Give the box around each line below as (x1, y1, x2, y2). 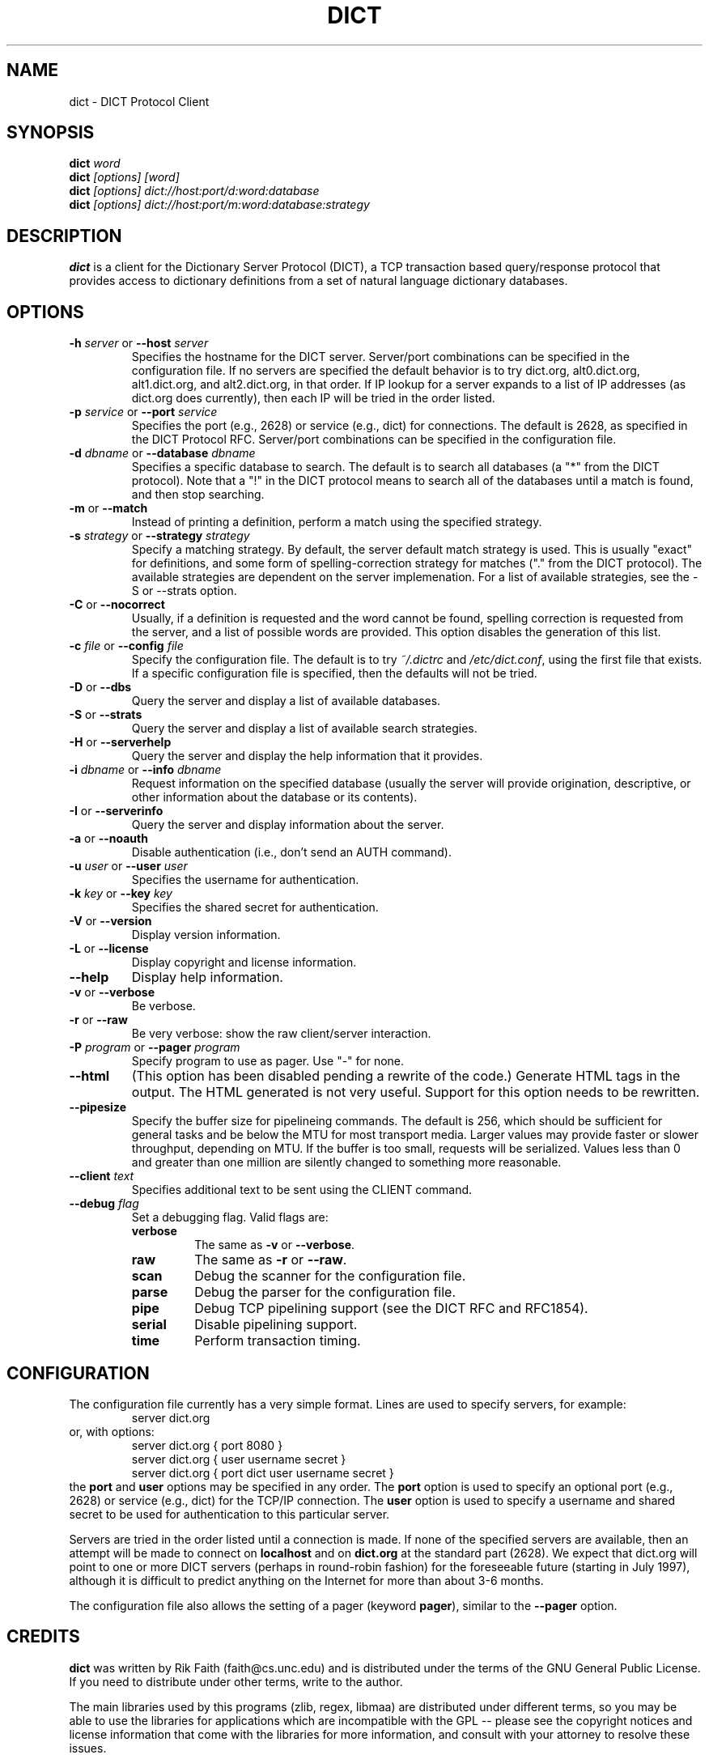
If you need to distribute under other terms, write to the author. (69, 1674, 403, 1689)
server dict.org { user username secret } (131, 1451, 346, 1466)
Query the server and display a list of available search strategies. (131, 721, 478, 736)
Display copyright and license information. (131, 955, 357, 970)
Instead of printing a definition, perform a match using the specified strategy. (131, 515, 542, 529)
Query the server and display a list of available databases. (131, 694, 441, 708)
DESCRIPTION (6, 225, 122, 246)
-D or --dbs (69, 680, 132, 695)
